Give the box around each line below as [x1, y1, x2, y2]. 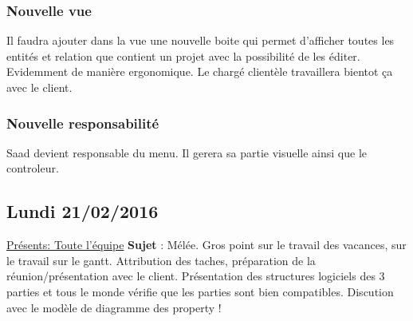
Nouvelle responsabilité [6, 113, 159, 133]
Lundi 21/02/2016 [6, 199, 159, 224]
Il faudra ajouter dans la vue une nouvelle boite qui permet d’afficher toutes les [6, 32, 395, 49]
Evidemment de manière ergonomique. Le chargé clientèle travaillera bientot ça [6, 63, 393, 80]
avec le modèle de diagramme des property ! [6, 299, 222, 315]
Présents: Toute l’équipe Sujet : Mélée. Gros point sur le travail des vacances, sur [6, 236, 407, 253]
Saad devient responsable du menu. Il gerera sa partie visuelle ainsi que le [6, 144, 368, 160]
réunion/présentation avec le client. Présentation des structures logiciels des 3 [6, 267, 385, 284]
